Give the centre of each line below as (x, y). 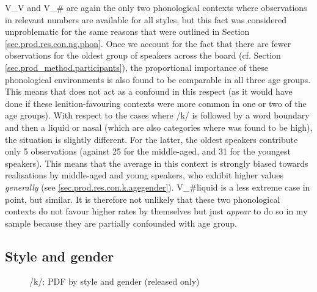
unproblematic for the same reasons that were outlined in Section (127, 31)
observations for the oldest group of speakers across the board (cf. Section (143, 55)
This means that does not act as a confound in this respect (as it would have (149, 91)
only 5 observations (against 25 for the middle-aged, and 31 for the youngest (148, 151)
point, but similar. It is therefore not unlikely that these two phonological (143, 199)
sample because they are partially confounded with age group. (121, 223)
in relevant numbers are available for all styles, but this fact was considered (146, 19)
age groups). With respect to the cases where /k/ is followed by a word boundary (157, 115)
